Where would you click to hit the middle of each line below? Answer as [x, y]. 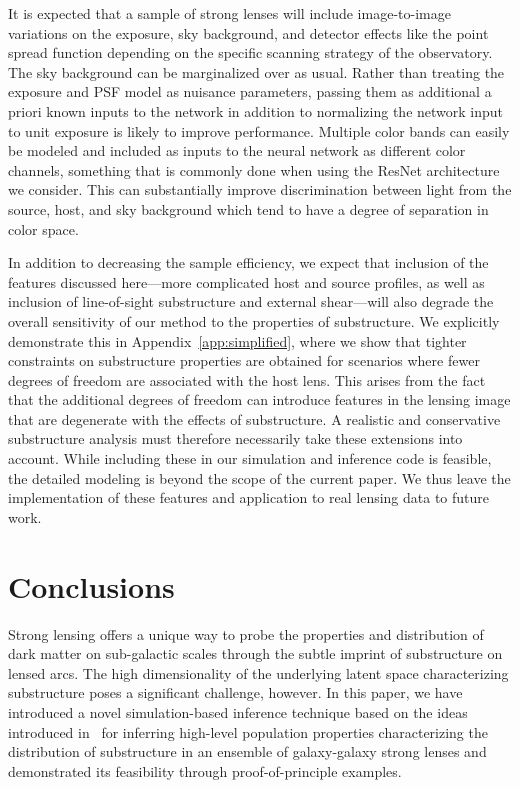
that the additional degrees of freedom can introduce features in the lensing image [259, 399]
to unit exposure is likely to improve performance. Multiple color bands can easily [259, 130]
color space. [43, 228]
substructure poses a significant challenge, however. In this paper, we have [235, 692]
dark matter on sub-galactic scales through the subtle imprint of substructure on [255, 653]
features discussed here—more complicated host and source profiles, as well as [246, 281]
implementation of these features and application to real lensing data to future [249, 497]
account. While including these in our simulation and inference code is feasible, [250, 458]
